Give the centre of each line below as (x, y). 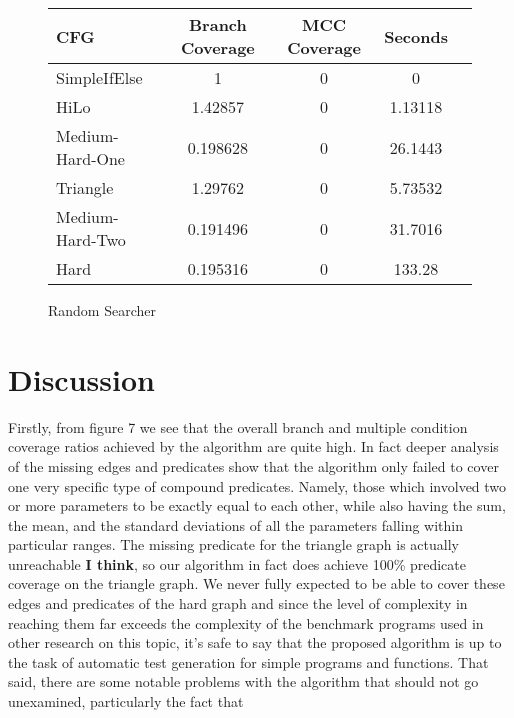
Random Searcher (102, 310)
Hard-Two (91, 239)
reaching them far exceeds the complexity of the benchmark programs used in (246, 622)
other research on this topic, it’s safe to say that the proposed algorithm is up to (255, 642)
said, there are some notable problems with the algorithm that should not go (243, 681)
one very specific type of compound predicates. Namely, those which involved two (257, 485)
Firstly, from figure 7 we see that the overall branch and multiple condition (238, 426)
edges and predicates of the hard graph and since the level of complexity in (238, 603)
